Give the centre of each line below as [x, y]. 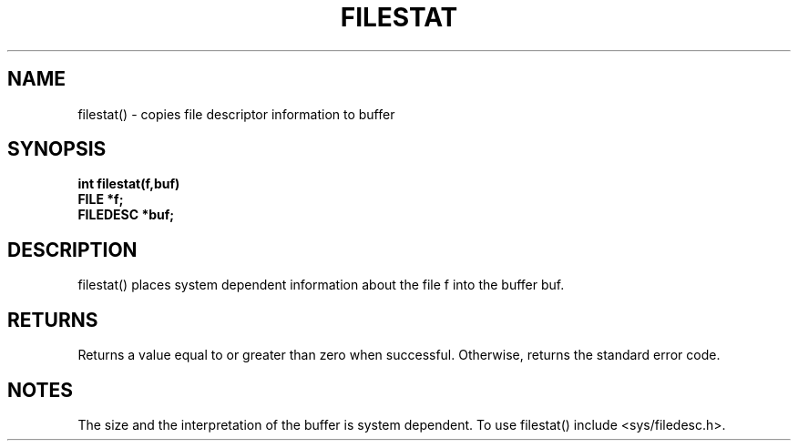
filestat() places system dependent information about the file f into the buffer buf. [321, 285]
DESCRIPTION [72, 249]
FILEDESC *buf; [126, 215]
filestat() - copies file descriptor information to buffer [236, 114]
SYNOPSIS [57, 149]
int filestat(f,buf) [129, 184]
